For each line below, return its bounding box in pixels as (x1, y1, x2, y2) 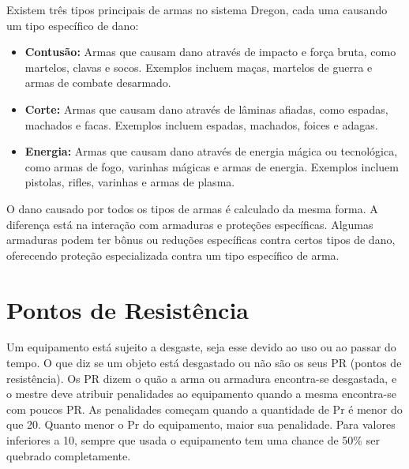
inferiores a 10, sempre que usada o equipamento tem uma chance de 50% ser (6, 432, 380, 448)
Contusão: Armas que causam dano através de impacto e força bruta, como (24, 43, 396, 60)
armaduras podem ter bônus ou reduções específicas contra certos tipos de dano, (6, 231, 396, 248)
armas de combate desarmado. (24, 74, 171, 91)
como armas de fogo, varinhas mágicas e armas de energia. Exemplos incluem (24, 158, 399, 174)
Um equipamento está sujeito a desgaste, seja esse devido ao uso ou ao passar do (6, 339, 396, 355)
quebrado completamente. (6, 447, 131, 463)
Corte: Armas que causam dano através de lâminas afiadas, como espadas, (24, 100, 388, 117)
